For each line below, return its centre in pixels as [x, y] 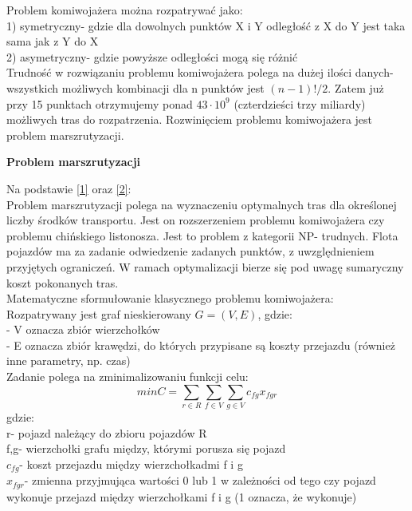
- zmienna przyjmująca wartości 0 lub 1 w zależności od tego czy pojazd [200, 480]
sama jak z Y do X [53, 41]
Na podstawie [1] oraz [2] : [69, 188]
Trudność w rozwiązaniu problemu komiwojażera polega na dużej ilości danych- [200, 72]
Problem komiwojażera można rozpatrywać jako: [125, 10]
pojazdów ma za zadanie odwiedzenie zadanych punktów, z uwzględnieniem [190, 251]
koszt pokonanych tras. [63, 282]
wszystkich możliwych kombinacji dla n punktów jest [135, 87]
